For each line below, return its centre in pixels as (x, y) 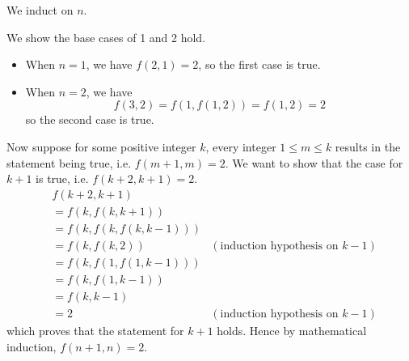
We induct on (40, 10)
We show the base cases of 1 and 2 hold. (106, 37)
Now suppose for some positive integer (101, 146)
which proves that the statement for (95, 330)
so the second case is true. (90, 119)
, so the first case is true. (259, 64)
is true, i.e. (62, 178)
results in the (368, 146)
